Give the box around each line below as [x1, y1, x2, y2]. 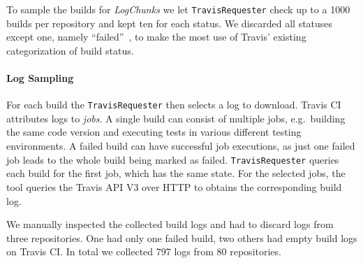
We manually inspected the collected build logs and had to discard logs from [6, 217, 334, 232]
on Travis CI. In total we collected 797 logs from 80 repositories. [6, 244, 281, 259]
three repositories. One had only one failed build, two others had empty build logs [6, 230, 357, 245]
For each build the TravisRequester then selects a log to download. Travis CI [6, 97, 341, 112]
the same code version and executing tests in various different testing [6, 125, 302, 139]
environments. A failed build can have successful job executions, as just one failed [6, 138, 355, 153]
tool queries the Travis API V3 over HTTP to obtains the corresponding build [6, 179, 342, 194]
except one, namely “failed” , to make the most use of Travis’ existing [6, 29, 306, 44]
